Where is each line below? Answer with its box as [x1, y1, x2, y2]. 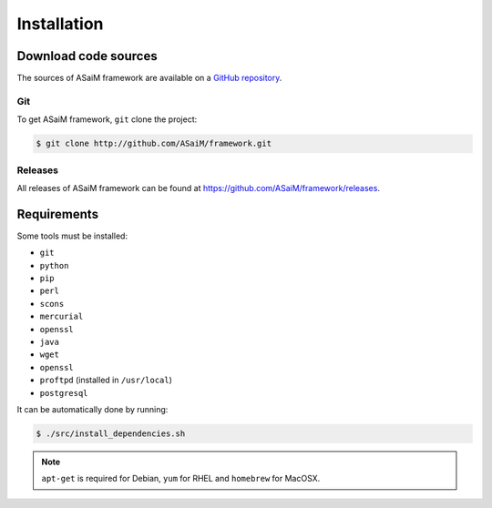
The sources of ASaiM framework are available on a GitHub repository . [16, 73, 282, 84]
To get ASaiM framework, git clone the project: [16, 114, 198, 125]
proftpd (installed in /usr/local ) [39, 374, 173, 386]
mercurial [39, 311, 84, 322]
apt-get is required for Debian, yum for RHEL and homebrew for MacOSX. [41, 473, 321, 484]
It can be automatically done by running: [16, 403, 169, 414]
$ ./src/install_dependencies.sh [36, 428, 186, 439]
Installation [16, 14, 104, 34]
